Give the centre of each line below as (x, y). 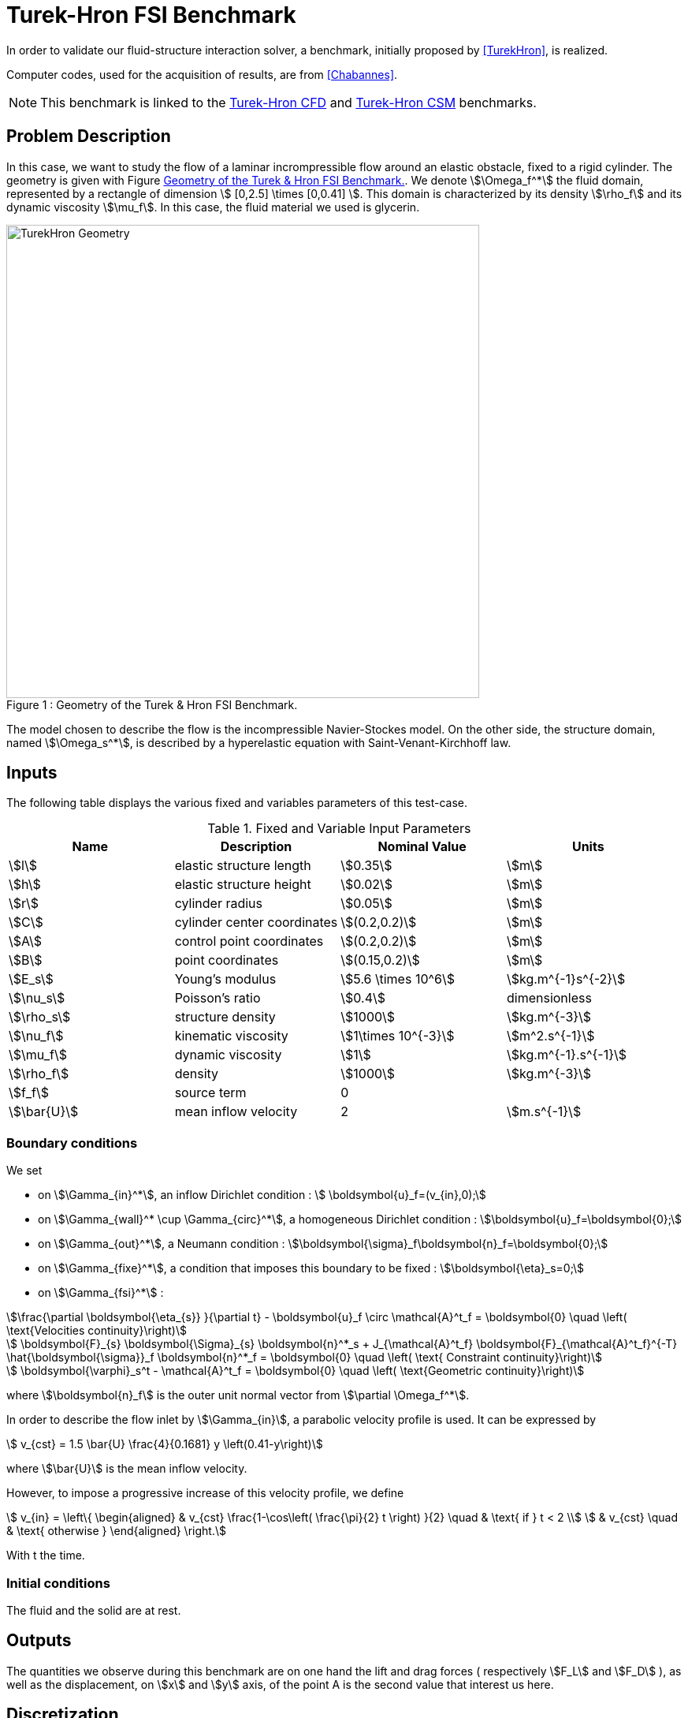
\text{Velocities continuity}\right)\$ (97, 1331)
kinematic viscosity (231, 1036)
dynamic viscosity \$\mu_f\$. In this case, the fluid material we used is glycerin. (213, 207)
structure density (225, 1017)
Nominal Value (422, 847)
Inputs (32, 773)
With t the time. (46, 1556)
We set (24, 1171)
